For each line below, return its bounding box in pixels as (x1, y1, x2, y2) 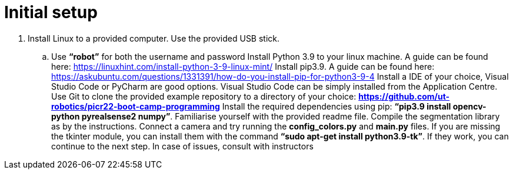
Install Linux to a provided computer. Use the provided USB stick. (28, 33, 280, 43)
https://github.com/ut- (358, 91, 450, 101)
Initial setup (4, 2, 98, 22)
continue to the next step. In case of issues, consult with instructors (51, 141, 314, 151)
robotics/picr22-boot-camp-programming (51, 101, 220, 111)
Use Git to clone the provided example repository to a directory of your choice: (51, 91, 357, 101)
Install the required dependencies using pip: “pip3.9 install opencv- (222, 101, 487, 111)
